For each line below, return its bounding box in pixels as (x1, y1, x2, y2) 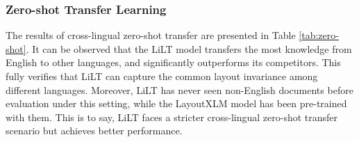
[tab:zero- (299, 28, 339, 42)
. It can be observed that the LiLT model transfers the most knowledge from (26, 41, 352, 56)
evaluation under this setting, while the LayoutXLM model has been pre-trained (6, 96, 347, 111)
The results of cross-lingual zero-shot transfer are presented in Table (6, 28, 296, 42)
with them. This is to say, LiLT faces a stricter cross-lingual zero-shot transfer (6, 109, 338, 124)
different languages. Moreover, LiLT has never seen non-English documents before (6, 82, 353, 97)
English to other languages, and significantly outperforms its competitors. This (6, 55, 341, 70)
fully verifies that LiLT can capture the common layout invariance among (6, 69, 318, 83)
